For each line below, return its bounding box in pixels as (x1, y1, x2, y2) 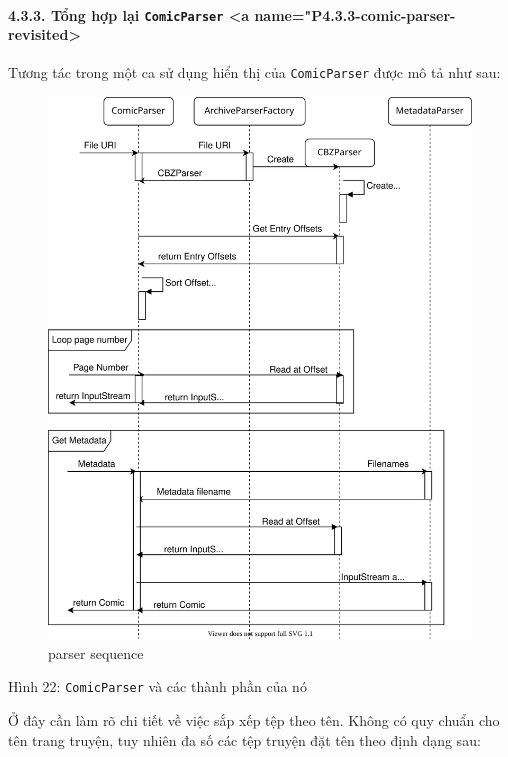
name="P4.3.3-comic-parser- (254, 4, 456, 25)
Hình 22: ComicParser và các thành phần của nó (8, 676, 307, 697)
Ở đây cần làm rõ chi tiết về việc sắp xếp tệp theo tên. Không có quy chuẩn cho (8, 709, 500, 730)
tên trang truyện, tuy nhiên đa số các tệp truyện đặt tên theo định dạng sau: (8, 729, 481, 750)
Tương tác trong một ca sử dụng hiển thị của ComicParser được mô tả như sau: (8, 62, 501, 83)
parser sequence (48, 642, 144, 663)
